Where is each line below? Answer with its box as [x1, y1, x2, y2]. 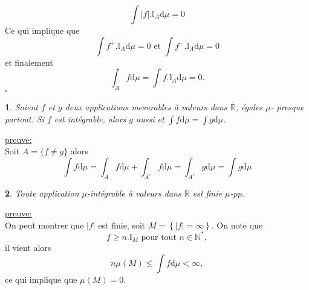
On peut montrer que [5, 218, 84, 231]
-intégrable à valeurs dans [87, 186, 181, 199]
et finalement [5, 55, 53, 68]
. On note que [211, 218, 263, 231]
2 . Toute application [5, 186, 79, 199]
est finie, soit [98, 218, 146, 231]
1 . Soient [5, 100, 38, 113]
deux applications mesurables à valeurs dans [65, 100, 227, 113]
